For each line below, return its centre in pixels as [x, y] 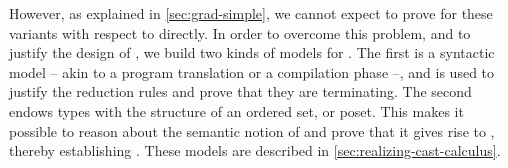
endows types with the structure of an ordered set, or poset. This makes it [236, 110]
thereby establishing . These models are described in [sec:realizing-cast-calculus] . [255, 150]
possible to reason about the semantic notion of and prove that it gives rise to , [252, 130]
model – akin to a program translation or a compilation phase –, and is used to [252, 71]
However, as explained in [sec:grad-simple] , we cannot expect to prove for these [251, 13]
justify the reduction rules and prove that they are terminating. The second [240, 91]
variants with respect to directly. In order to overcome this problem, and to [240, 32]
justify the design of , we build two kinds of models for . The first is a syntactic [252, 52]
